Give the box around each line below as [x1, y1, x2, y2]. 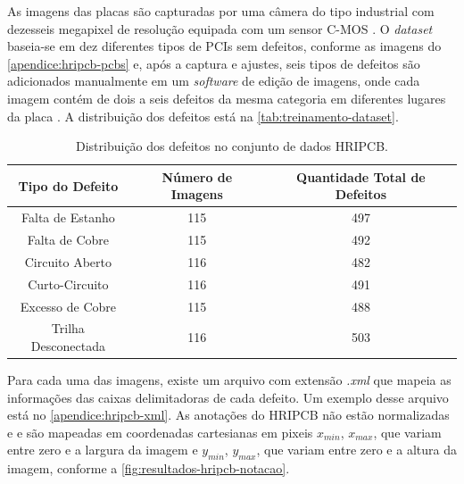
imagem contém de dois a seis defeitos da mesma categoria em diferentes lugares [7, 88, 446, 107]
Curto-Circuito [28, 274, 109, 293]
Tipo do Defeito [18, 176, 119, 195]
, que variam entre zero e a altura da [256, 440, 457, 459]
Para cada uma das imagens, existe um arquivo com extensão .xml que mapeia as [7, 371, 452, 389]
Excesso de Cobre [20, 296, 117, 315]
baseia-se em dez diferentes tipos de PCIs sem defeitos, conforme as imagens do [7, 37, 442, 55]
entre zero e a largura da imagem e [7, 440, 198, 459]
